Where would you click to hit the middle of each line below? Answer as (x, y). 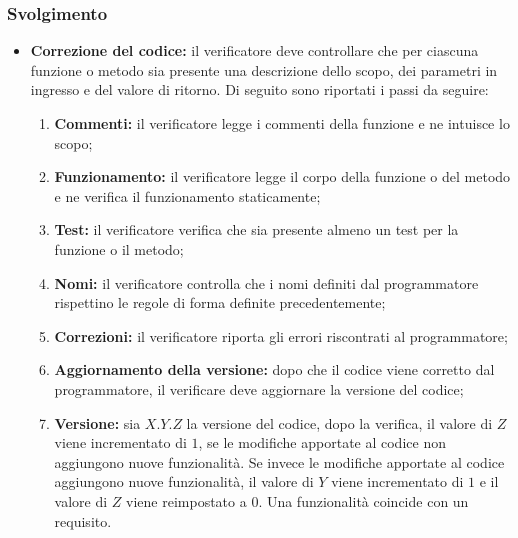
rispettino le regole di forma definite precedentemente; (220, 302)
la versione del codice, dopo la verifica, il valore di (339, 422)
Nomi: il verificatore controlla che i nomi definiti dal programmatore (266, 282)
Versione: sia (97, 422)
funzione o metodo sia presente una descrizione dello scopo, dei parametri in (264, 69)
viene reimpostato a (186, 500)
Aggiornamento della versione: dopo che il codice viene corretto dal (274, 369)
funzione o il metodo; (119, 248)
